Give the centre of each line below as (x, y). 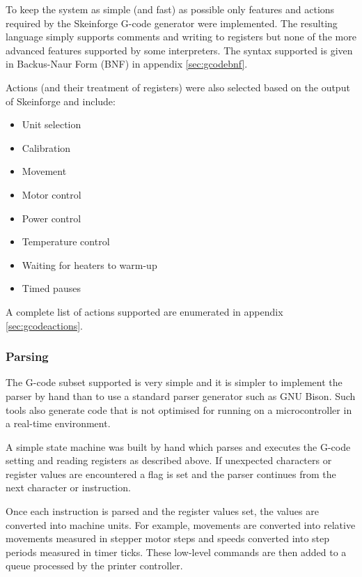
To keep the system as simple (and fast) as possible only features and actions (170, 9)
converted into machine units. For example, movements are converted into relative (181, 524)
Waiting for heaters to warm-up (89, 264)
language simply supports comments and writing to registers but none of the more (181, 37)
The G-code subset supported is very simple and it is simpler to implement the (174, 382)
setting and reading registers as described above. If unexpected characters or (169, 460)
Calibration (46, 147)
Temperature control (66, 241)
